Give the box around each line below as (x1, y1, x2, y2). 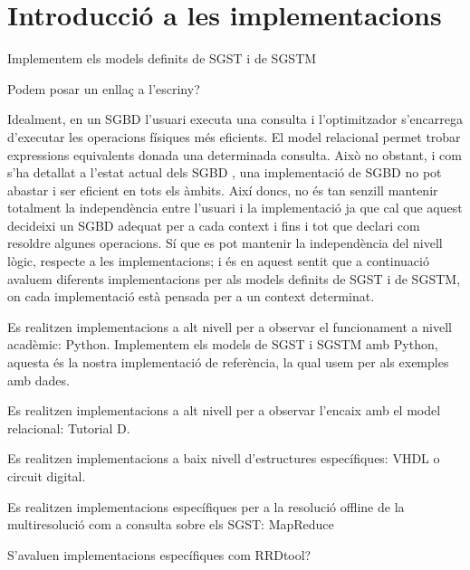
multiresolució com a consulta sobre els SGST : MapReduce (7, 515, 334, 534)
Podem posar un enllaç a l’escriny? (7, 79, 200, 98)
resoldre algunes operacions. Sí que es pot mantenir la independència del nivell (7, 233, 443, 252)
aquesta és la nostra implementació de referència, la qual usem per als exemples (7, 353, 449, 372)
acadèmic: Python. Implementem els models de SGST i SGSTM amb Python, (7, 335, 438, 354)
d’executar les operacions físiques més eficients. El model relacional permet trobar (7, 127, 461, 146)
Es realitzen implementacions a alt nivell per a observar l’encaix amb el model (7, 401, 441, 420)
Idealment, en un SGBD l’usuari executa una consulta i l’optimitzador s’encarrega (7, 109, 463, 128)
